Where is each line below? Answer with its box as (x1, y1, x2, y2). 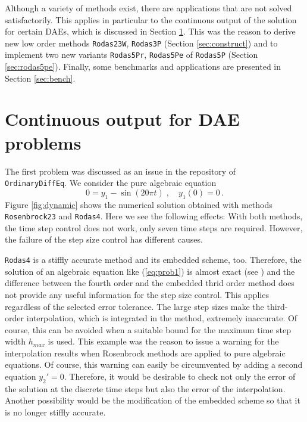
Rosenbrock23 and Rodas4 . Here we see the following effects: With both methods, (5, 210, 303, 222)
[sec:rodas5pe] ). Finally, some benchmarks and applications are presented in (5, 60, 281, 73)
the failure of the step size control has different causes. (5, 233, 203, 246)
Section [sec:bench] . (5, 72, 76, 84)
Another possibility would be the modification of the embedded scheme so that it (5, 394, 300, 407)
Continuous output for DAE (5, 107, 240, 131)
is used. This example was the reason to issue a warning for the (48, 335, 279, 347)
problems (5, 130, 82, 154)
